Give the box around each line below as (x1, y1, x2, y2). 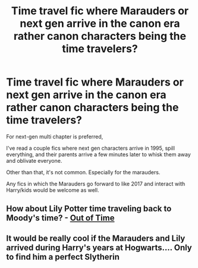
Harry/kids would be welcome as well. (6, 186, 99, 194)
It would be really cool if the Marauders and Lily (6, 233, 186, 243)
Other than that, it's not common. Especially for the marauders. (6, 168, 161, 176)
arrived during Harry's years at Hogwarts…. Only (6, 242, 192, 253)
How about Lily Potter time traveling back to (6, 204, 172, 214)
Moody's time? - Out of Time (6, 213, 115, 223)
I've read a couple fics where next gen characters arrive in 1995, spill (6, 144, 175, 152)
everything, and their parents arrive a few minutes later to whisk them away (6, 150, 191, 158)
